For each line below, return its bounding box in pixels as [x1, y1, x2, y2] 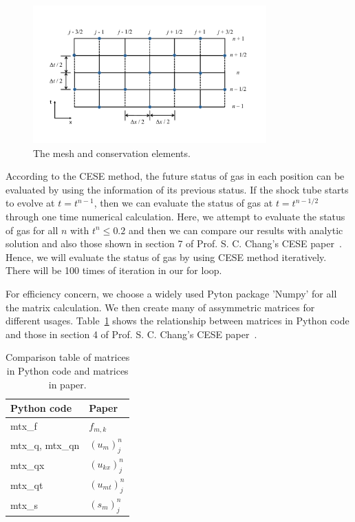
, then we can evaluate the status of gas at [94, 196, 273, 210]
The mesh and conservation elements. [33, 145, 191, 160]
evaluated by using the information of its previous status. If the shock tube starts [6, 182, 349, 196]
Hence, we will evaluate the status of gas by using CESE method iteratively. [6, 249, 327, 264]
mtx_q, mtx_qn [10, 437, 80, 452]
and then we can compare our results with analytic [128, 222, 343, 237]
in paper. [48, 377, 87, 391]
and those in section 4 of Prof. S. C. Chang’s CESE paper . [6, 326, 257, 341]
